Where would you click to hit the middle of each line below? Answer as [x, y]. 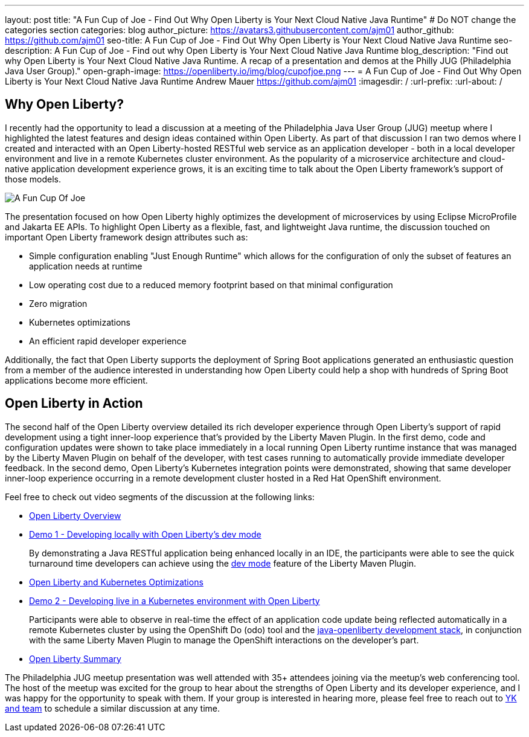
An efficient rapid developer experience [108, 341]
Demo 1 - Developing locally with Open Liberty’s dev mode [145, 534]
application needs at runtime [86, 266]
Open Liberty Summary [75, 658]
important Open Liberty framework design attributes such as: [127, 237]
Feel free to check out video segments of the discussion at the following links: [160, 497]
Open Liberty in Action [74, 404]
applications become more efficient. [76, 380]
